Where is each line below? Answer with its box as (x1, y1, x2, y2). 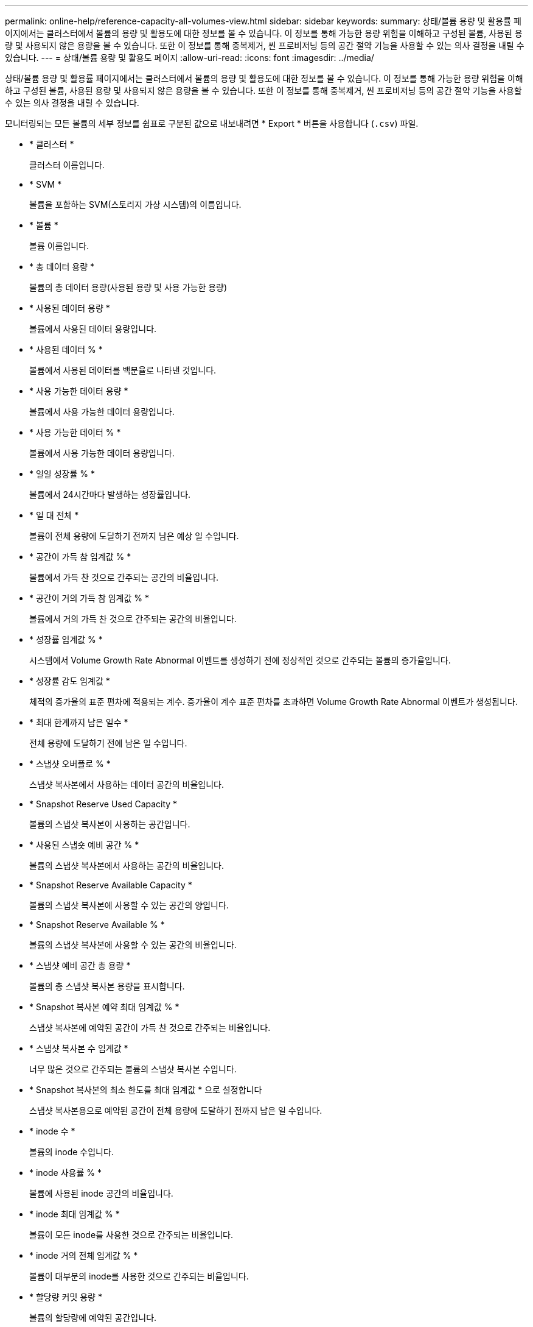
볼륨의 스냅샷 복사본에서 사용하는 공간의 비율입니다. (29, 860, 224, 871)
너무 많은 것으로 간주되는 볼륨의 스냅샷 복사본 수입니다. (29, 1064, 237, 1074)
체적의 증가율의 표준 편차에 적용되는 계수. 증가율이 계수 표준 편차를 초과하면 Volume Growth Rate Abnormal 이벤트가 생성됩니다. (29, 696, 518, 707)
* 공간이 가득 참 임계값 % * (29, 551, 131, 562)
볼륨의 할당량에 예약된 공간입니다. (29, 1312, 157, 1323)
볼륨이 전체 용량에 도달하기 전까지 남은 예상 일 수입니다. (29, 531, 239, 541)
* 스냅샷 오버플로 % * (29, 759, 111, 769)
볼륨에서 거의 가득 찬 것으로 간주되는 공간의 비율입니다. (29, 614, 237, 624)
